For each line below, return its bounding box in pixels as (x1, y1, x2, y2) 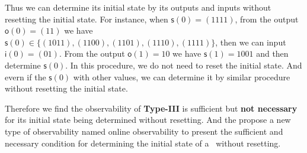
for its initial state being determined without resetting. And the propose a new (5, 113, 291, 126)
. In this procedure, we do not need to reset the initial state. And (65, 58, 302, 71)
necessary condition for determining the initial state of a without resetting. (5, 136, 281, 149)
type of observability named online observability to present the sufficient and (5, 125, 283, 137)
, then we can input (215, 35, 286, 48)
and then (256, 47, 289, 60)
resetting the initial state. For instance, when (5, 12, 168, 25)
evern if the (5, 70, 46, 83)
